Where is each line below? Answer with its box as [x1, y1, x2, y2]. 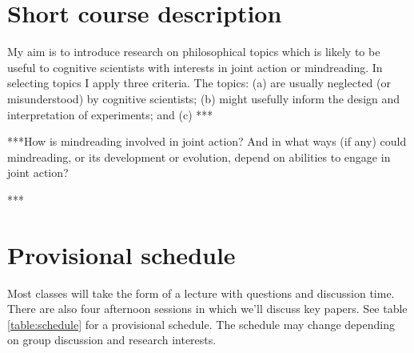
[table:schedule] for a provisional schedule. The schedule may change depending [7, 315, 395, 332]
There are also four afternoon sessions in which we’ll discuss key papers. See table [7, 300, 408, 317]
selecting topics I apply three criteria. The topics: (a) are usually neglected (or [7, 74, 391, 91]
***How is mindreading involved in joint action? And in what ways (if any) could [7, 133, 407, 150]
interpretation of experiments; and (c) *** [7, 106, 213, 122]
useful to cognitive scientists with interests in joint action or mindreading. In [7, 58, 383, 75]
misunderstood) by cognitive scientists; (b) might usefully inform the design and [7, 90, 400, 106]
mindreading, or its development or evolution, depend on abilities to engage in [7, 148, 391, 165]
